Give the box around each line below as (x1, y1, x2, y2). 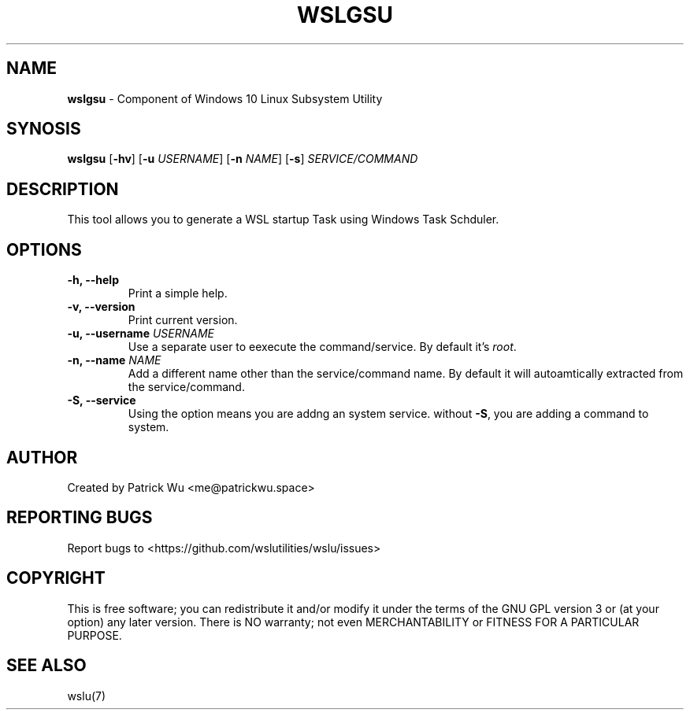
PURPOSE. (67, 628, 122, 642)
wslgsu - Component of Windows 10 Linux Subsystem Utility (67, 91, 383, 105)
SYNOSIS (6, 119, 81, 139)
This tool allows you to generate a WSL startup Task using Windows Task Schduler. (67, 212, 499, 227)
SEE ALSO (6, 655, 87, 676)
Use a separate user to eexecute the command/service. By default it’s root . (128, 340, 517, 354)
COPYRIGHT (6, 568, 106, 589)
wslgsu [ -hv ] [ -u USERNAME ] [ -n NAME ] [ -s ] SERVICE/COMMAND (67, 152, 418, 166)
